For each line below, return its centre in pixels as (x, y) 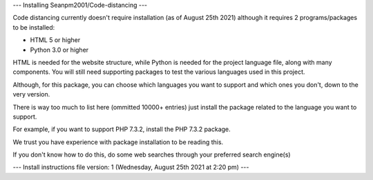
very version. (31, 94)
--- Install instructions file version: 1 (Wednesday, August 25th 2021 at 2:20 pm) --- (131, 167)
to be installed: (34, 27)
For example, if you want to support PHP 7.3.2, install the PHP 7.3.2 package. (122, 129)
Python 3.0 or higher (59, 50)
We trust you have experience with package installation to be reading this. (118, 142)
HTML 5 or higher (55, 40)
